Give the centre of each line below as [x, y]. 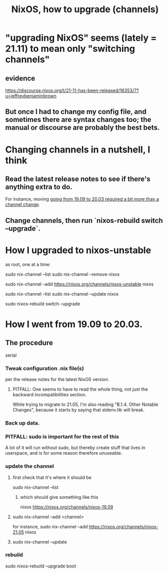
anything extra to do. [39, 187]
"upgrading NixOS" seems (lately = [81, 38]
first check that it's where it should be [52, 477]
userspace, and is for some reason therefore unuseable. [64, 453]
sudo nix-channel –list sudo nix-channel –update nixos [62, 294]
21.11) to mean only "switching [70, 49]
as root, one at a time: [28, 264]
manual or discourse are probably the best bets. [83, 128]
